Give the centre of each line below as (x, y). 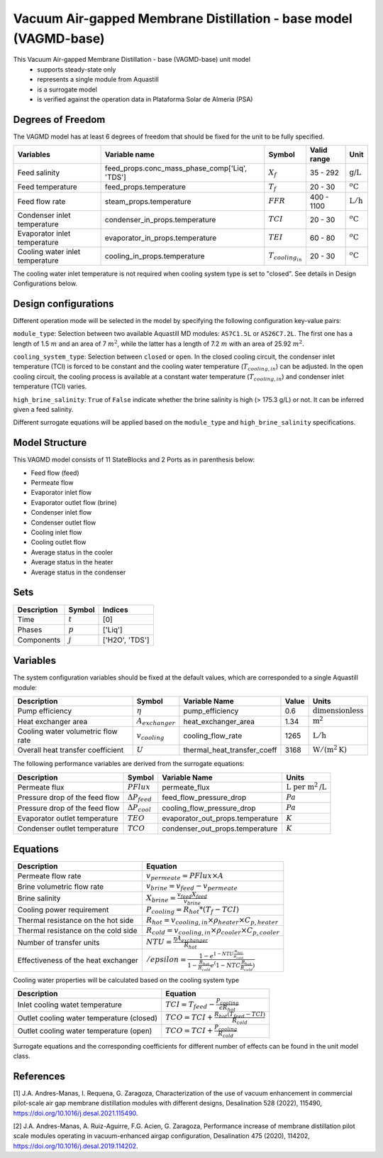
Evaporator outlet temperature (68, 818)
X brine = (161, 898)
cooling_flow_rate (213, 736)
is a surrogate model (67, 89)
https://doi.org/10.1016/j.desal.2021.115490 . (76, 1113)
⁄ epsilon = (167, 960)
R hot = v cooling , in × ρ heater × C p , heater (212, 921)
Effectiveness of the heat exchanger (78, 960)
